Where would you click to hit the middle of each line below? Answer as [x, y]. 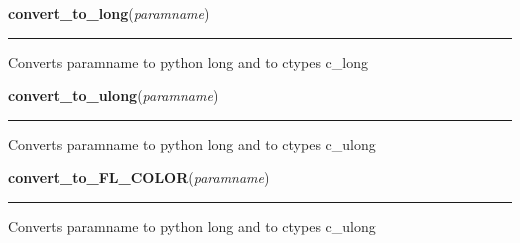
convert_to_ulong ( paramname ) [113, 95]
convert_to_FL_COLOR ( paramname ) [139, 177]
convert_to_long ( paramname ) [109, 13]
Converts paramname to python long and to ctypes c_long [188, 61]
